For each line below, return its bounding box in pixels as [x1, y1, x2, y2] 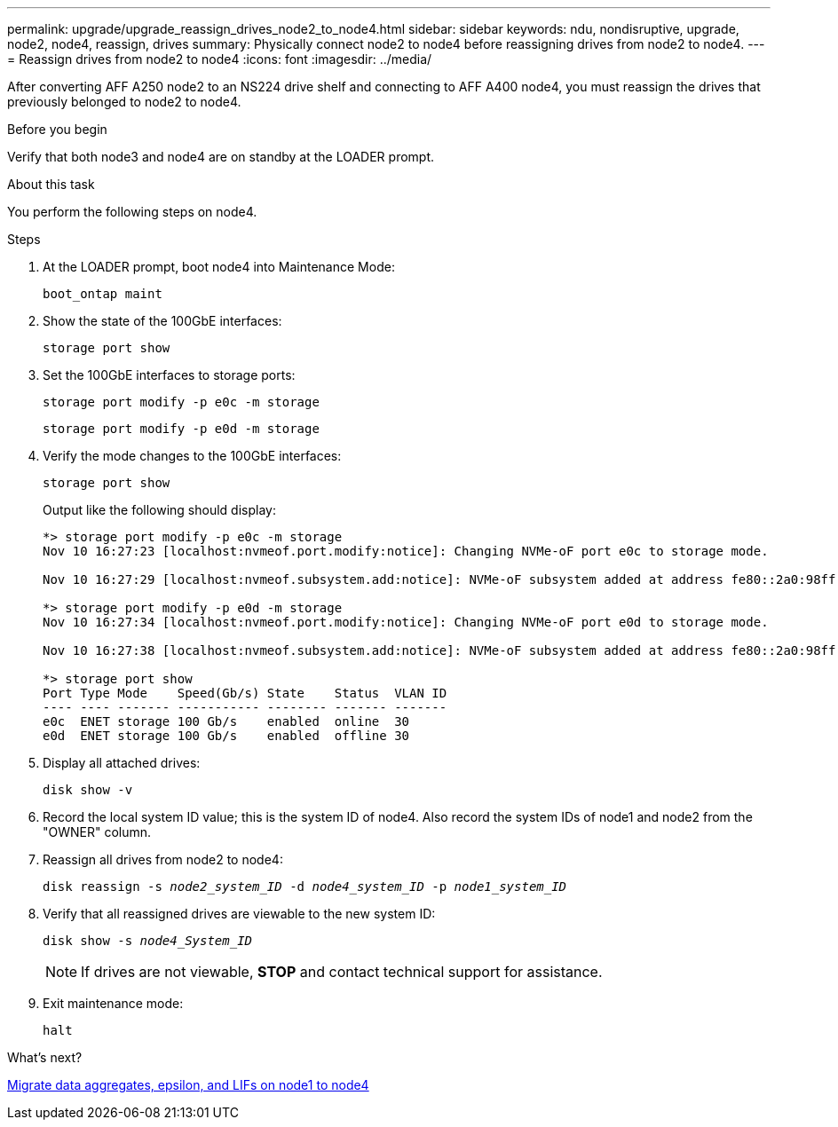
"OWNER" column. [43, 824, 152, 839]
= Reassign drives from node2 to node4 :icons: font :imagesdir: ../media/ [7, 51, 432, 67]
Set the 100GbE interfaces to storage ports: [43, 367, 296, 382]
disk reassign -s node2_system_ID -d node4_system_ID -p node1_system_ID [43, 879, 567, 894]
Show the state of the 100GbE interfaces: [43, 313, 282, 328]
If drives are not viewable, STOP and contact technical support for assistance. [81, 963, 603, 981]
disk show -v [43, 783, 133, 797]
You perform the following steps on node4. [7, 204, 257, 219]
